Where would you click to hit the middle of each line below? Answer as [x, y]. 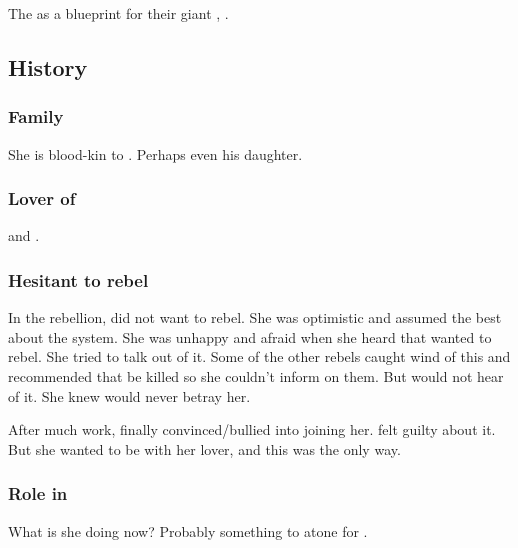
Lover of [42, 198]
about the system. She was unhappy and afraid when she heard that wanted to [250, 336]
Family [36, 116]
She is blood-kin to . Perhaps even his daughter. [155, 153]
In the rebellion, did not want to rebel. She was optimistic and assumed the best [255, 317]
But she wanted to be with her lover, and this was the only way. [204, 448]
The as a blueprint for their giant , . [118, 13]
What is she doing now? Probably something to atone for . [188, 530]
